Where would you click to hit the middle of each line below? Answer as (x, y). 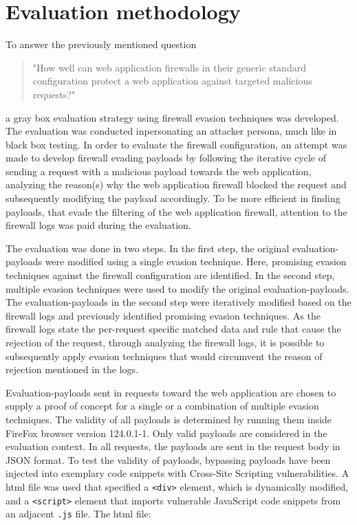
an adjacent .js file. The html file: (78, 514)
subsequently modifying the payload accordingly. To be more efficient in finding (173, 198)
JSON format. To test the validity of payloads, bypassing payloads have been (168, 459)
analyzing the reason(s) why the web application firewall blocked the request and (176, 185)
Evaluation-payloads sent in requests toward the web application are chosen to (171, 392)
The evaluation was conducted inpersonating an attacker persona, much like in (171, 131)
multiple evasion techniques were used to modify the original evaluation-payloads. (177, 288)
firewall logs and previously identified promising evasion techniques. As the (163, 315)
